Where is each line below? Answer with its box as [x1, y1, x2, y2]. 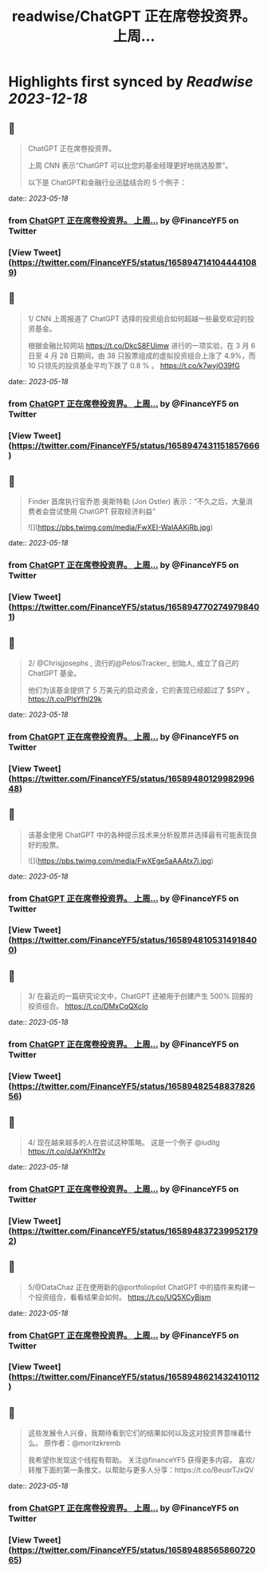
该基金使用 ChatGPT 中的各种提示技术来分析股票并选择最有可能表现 [27, 830, 251, 840]
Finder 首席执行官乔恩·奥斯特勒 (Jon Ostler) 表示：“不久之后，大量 [27, 497, 246, 506]
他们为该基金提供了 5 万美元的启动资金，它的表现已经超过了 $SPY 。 [27, 685, 254, 695]
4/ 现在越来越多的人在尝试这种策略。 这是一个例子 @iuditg [27, 1137, 220, 1147]
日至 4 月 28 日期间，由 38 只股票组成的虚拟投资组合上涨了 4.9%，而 [27, 351, 256, 360]
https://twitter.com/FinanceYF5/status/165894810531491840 [11, 935, 258, 946]
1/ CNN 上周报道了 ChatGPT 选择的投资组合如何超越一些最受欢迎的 [27, 313, 247, 324]
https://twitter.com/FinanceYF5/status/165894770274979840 [11, 601, 260, 613]
